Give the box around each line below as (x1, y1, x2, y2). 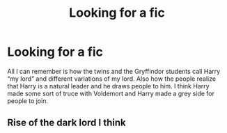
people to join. (7, 96, 49, 105)
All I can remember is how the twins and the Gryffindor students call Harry (7, 67, 221, 75)
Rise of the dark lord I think (7, 117, 127, 129)
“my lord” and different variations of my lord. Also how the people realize (7, 75, 217, 83)
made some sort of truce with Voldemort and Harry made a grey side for (7, 89, 214, 97)
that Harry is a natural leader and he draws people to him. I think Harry (7, 81, 210, 90)
